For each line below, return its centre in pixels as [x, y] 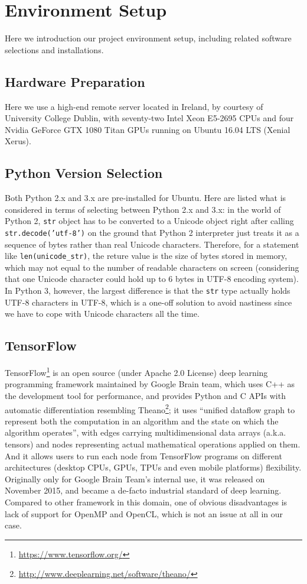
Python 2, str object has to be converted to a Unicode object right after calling [149, 221]
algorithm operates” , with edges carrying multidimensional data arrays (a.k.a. [146, 432]
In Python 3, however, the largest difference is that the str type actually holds [148, 291]
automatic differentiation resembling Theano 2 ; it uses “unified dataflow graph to [150, 408]
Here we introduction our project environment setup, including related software [148, 38]
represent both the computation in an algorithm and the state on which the [142, 421]
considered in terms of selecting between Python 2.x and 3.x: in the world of [143, 209]
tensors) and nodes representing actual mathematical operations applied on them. [153, 444]
